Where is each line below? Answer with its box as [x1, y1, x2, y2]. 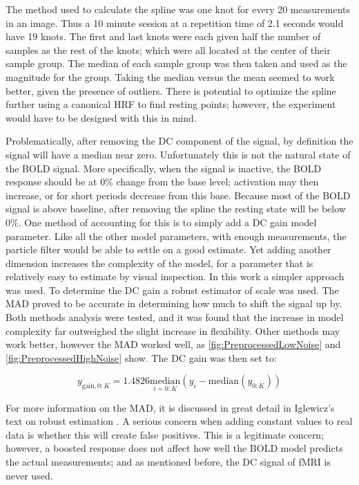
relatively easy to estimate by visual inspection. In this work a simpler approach [6, 269, 345, 284]
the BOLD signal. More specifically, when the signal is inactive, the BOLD [6, 161, 322, 175]
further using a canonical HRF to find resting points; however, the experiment [6, 97, 336, 111]
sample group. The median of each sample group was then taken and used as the [6, 56, 347, 71]
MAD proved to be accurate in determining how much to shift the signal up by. [6, 296, 342, 311]
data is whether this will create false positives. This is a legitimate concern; [6, 427, 324, 441]
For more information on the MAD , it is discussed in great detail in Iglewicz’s [6, 400, 335, 414]
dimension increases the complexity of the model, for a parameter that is [6, 255, 313, 270]
